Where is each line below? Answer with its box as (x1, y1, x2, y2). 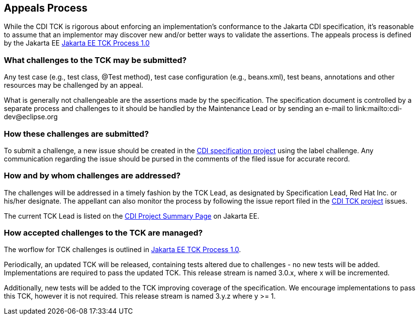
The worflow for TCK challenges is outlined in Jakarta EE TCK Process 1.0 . (4, 245, 241, 254)
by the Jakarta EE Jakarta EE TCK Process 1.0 (4, 39, 150, 48)
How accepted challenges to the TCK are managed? (4, 228, 203, 238)
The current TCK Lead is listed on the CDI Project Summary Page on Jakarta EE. (4, 211, 260, 220)
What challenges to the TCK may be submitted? (4, 55, 187, 65)
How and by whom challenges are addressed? (4, 171, 181, 181)
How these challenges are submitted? (4, 128, 149, 139)
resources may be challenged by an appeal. (4, 81, 143, 90)
